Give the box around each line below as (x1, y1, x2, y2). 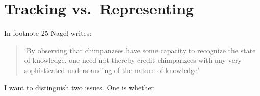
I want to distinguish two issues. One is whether (4, 82, 154, 92)
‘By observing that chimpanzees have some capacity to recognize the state (24, 44, 256, 55)
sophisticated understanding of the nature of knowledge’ (24, 64, 200, 75)
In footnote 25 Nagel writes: (4, 28, 92, 38)
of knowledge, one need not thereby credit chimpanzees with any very (24, 55, 242, 65)
